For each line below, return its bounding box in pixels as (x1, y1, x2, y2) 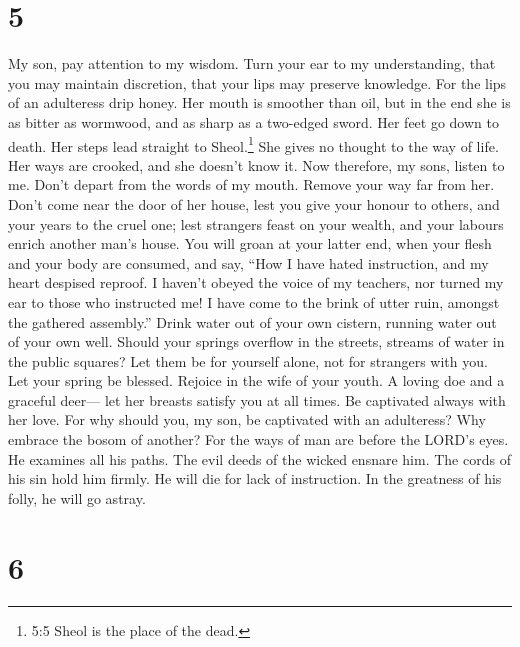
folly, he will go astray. (8, 487, 146, 508)
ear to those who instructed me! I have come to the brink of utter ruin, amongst (8, 291, 500, 312)
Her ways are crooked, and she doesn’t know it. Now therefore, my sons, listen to (8, 154, 505, 175)
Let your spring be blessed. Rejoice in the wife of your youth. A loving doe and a (8, 370, 505, 391)
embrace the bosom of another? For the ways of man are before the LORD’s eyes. (8, 429, 509, 450)
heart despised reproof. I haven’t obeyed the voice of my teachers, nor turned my (8, 272, 504, 293)
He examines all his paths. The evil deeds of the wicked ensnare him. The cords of (8, 448, 511, 469)
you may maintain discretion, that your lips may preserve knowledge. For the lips (8, 72, 507, 93)
